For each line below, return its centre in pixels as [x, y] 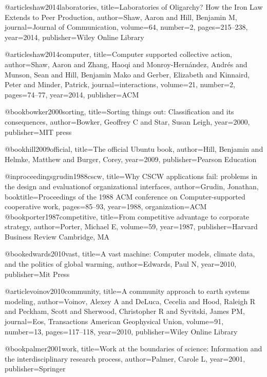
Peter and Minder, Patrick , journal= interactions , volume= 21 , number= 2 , [120, 84]
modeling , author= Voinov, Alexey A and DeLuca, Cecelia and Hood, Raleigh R [130, 301]
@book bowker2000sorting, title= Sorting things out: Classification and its [119, 112]
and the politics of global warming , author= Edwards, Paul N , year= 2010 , [121, 264]
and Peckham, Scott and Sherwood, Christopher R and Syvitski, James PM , [125, 311]
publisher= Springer [35, 369]
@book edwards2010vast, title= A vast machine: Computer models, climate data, [130, 254]
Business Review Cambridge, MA [57, 236]
